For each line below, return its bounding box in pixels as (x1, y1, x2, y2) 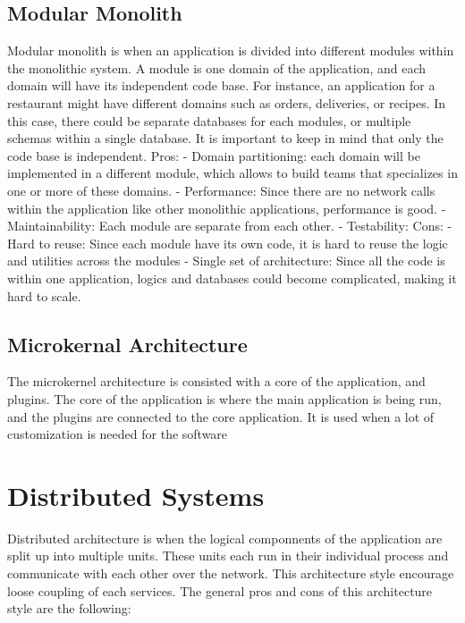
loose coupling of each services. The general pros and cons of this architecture (7, 581, 433, 600)
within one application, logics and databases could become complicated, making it (7, 268, 457, 287)
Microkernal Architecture (7, 330, 248, 358)
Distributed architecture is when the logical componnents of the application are (7, 528, 443, 547)
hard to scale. (7, 286, 81, 305)
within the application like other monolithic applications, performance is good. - (7, 198, 446, 217)
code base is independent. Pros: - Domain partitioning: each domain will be (7, 146, 420, 164)
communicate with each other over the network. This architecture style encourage (7, 564, 454, 582)
